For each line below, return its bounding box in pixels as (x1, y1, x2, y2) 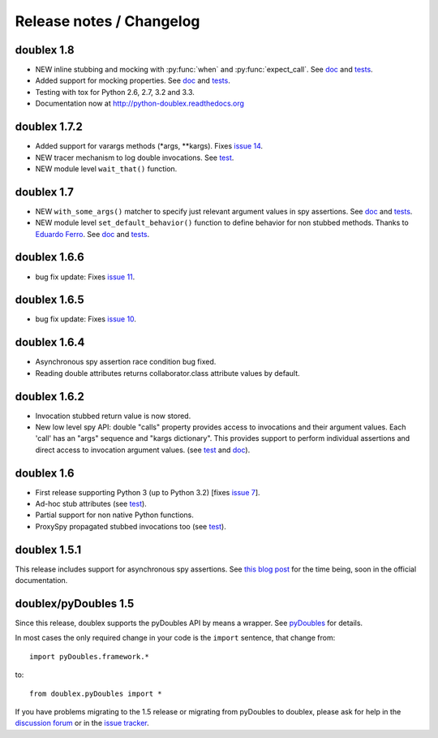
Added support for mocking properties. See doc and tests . (35, 76, 230, 85)
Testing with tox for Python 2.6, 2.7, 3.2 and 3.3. (35, 87, 195, 97)
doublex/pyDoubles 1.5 (15, 597, 135, 611)
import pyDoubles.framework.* (29, 652, 150, 661)
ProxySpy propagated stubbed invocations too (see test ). (35, 521, 226, 531)
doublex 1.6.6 (15, 250, 84, 264)
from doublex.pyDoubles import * (29, 688, 162, 698)
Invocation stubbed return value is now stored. (35, 411, 191, 421)
